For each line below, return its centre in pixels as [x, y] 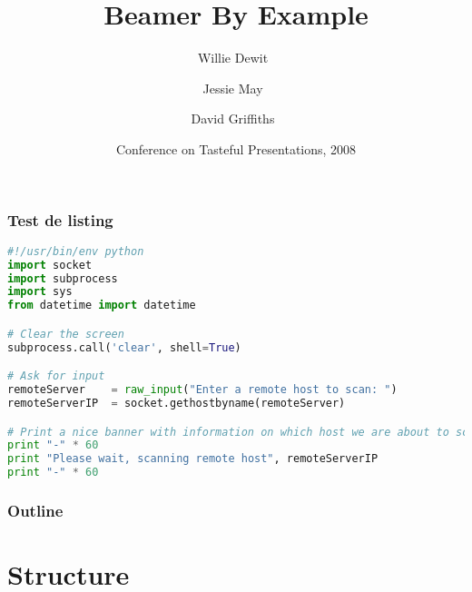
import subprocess [63, 278]
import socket [50, 265]
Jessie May [233, 88]
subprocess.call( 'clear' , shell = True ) [124, 347]
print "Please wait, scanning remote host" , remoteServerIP [193, 459]
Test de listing [60, 219]
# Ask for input [56, 376]
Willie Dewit [233, 58]
